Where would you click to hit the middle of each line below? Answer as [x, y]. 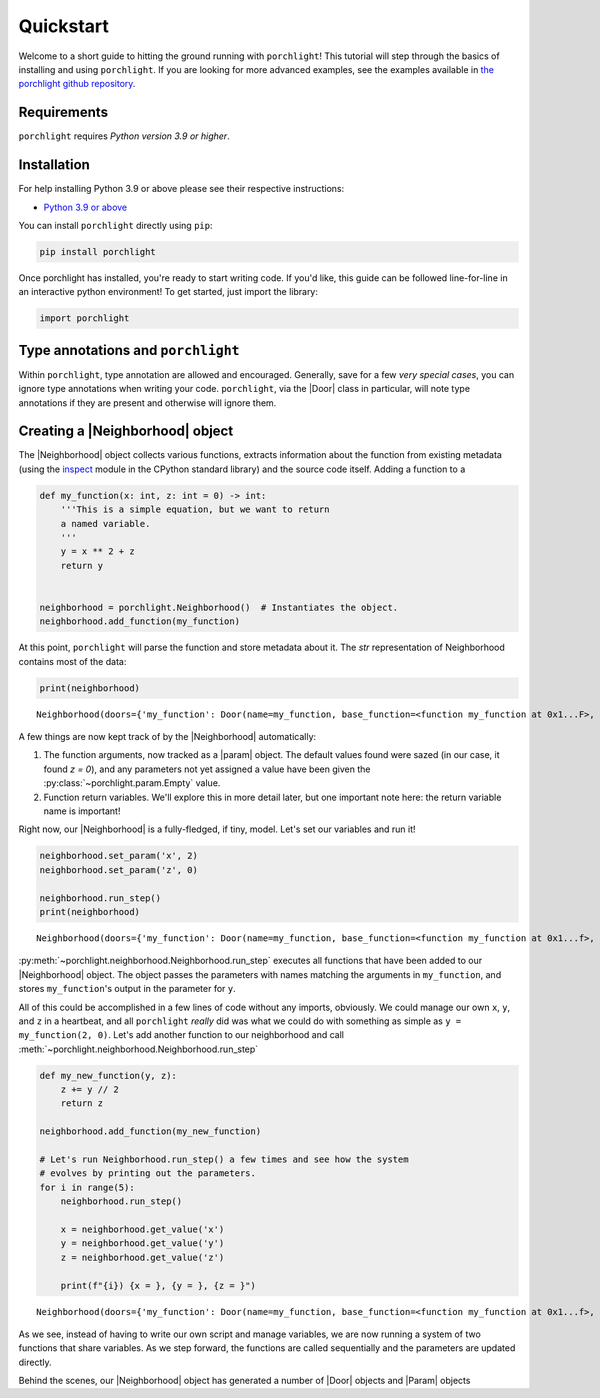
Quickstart [64, 26]
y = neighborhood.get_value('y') [142, 1243]
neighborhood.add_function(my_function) [139, 621]
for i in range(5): [87, 1187]
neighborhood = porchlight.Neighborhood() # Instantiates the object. [219, 607]
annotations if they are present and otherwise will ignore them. [147, 402]
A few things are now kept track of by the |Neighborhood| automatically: [167, 737]
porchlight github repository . [77, 84]
